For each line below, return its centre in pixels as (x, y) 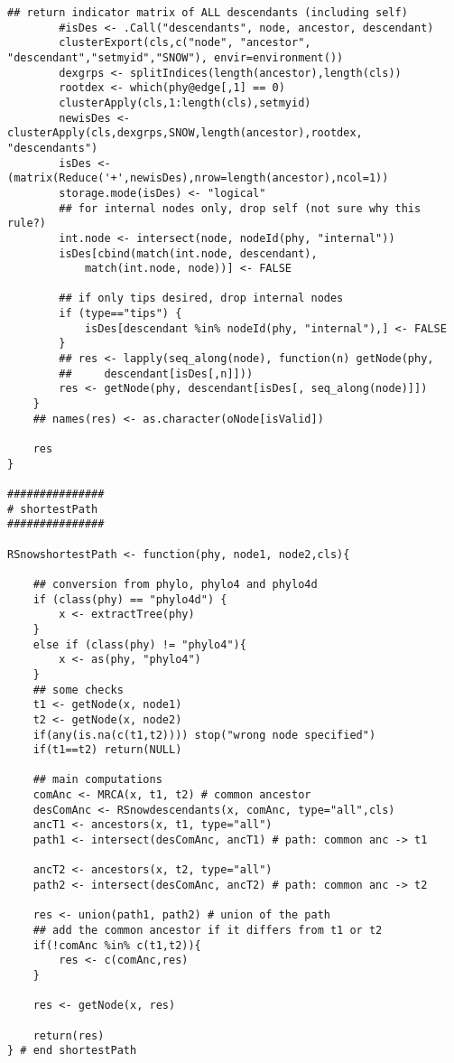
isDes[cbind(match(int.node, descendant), (188, 253)
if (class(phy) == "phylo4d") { (130, 599)
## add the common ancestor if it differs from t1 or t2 (208, 931)
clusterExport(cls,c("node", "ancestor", (185, 43)
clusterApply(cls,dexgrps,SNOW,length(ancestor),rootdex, (185, 133)
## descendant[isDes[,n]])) (156, 373)
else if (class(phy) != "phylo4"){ (139, 644)
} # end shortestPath (72, 1051)
